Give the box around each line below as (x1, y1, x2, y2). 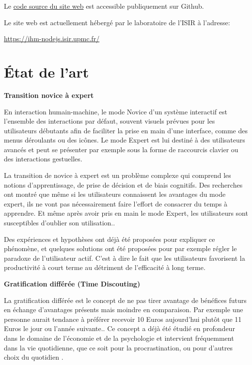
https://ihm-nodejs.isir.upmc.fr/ (4, 33, 100, 44)
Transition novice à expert (4, 90, 94, 100)
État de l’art (4, 62, 89, 81)
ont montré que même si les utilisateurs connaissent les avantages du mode (4, 189, 226, 199)
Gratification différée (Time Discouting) (4, 279, 141, 288)
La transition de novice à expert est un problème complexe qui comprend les (4, 170, 231, 180)
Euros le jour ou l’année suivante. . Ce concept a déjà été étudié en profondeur (4, 323, 235, 333)
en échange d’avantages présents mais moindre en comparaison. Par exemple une (4, 304, 243, 315)
